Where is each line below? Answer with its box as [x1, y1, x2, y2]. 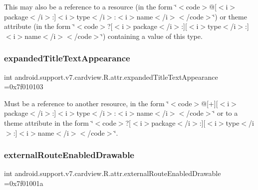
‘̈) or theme [213, 11, 247, 21]
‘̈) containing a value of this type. [101, 30, 203, 41]
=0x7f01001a [4, 178, 43, 188]
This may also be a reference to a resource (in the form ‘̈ [4, 1, 177, 11]
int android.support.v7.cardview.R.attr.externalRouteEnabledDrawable [4, 168, 221, 179]
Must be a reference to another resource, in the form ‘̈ [4, 98, 169, 108]
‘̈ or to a [213, 108, 238, 118]
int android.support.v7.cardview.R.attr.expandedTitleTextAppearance [4, 71, 218, 82]
